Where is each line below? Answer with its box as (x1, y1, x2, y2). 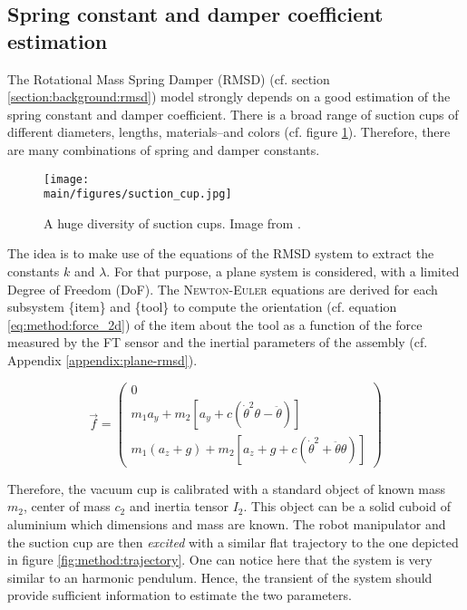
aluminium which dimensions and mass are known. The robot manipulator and (7, 514, 446, 533)
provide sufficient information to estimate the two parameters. (7, 586, 352, 605)
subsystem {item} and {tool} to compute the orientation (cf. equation (7, 297, 397, 316)
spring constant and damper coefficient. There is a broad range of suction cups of (7, 104, 459, 123)
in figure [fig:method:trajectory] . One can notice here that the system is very (7, 550, 433, 569)
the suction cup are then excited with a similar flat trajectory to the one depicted (7, 532, 459, 551)
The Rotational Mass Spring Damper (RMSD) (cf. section (7, 69, 330, 88)
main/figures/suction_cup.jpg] (44, 188, 232, 201)
